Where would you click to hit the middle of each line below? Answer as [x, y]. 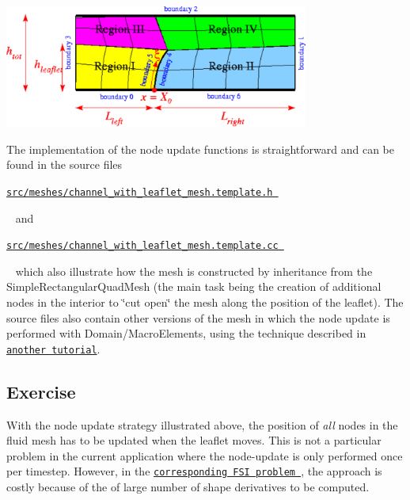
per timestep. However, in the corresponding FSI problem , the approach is [194, 471]
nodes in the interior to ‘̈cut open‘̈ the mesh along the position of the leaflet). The [205, 302]
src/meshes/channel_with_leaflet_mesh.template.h [140, 192]
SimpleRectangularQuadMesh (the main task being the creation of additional [194, 286]
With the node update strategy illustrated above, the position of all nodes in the [202, 424]
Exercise [41, 391]
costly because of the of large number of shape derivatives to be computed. [188, 487]
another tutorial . [53, 348]
